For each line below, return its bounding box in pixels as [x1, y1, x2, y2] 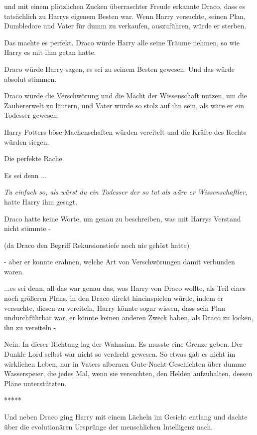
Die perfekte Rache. [4, 153, 64, 164]
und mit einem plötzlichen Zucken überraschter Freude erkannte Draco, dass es [4, 1, 245, 11]
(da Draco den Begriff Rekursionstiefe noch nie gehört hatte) [4, 239, 190, 250]
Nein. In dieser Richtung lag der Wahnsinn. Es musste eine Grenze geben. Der [4, 339, 243, 349]
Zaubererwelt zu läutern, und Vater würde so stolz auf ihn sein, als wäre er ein [4, 100, 245, 110]
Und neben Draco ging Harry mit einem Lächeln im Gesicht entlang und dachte [4, 412, 248, 422]
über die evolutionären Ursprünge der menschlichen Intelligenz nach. [4, 421, 213, 432]
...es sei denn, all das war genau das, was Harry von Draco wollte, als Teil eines [4, 283, 246, 293]
